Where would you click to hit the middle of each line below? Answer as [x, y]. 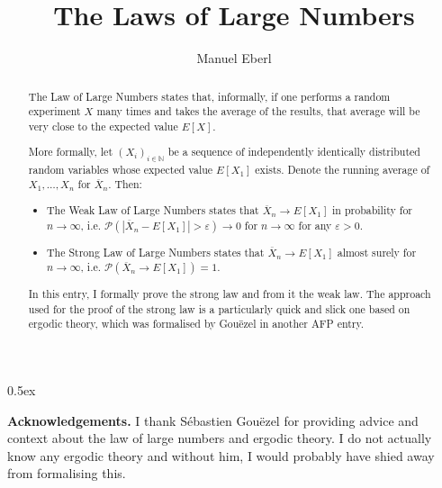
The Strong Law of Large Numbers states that [156, 252]
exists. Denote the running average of [343, 169]
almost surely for [377, 252]
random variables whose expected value [121, 169]
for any [315, 225]
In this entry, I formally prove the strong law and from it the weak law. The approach [230, 294]
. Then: [125, 184]
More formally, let [71, 152]
